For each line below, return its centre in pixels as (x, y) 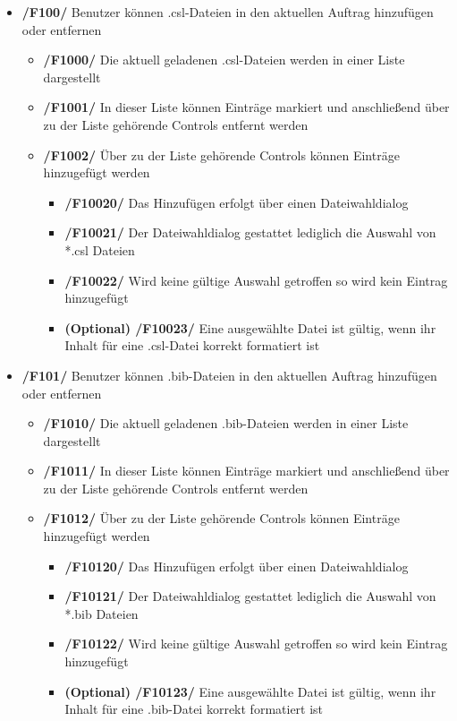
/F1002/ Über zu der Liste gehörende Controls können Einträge (221, 154)
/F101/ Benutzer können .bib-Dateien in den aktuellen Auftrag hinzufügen (229, 375)
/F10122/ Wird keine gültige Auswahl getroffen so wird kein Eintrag (256, 644)
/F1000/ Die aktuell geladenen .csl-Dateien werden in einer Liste (224, 60)
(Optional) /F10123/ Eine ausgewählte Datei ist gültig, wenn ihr (250, 691)
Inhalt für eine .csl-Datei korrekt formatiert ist (192, 345)
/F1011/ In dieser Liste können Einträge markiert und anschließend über (246, 471)
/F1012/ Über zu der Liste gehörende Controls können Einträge (221, 518)
